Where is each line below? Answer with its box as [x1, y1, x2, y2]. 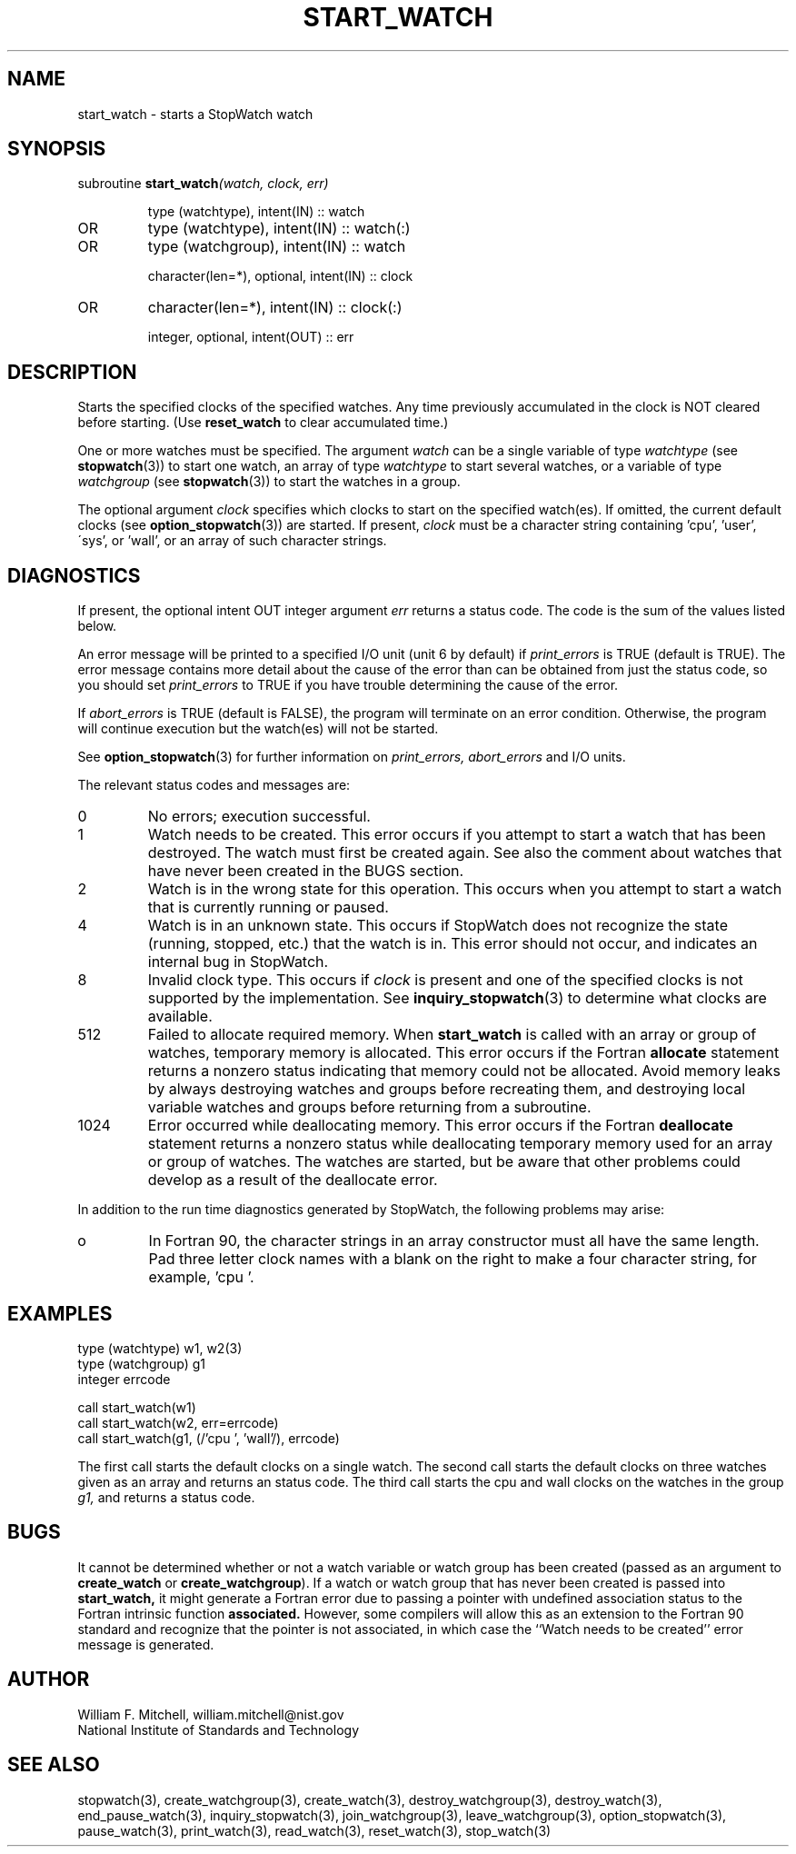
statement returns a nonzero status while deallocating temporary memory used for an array [147, 1134, 773, 1153]
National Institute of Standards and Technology [77, 1721, 359, 1738]
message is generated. [77, 1636, 214, 1652]
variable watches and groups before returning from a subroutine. [147, 1098, 592, 1117]
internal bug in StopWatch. [147, 952, 329, 972]
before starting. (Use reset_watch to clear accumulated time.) [77, 414, 449, 431]
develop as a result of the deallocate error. [147, 1171, 438, 1190]
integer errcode [77, 1371, 171, 1387]
